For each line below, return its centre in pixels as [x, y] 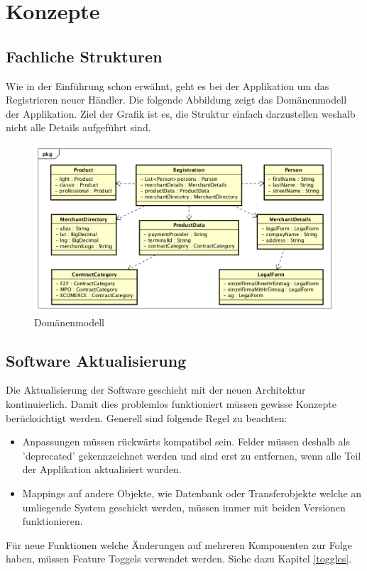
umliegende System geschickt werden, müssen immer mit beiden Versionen [184, 507]
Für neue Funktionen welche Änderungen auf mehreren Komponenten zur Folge [179, 544]
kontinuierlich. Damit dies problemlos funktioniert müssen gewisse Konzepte [171, 404]
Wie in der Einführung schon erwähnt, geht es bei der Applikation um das [168, 85]
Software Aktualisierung [96, 360]
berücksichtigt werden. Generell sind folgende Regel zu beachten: [147, 417]
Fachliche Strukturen [84, 56]
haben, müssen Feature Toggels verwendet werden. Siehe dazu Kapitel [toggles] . [179, 559]
